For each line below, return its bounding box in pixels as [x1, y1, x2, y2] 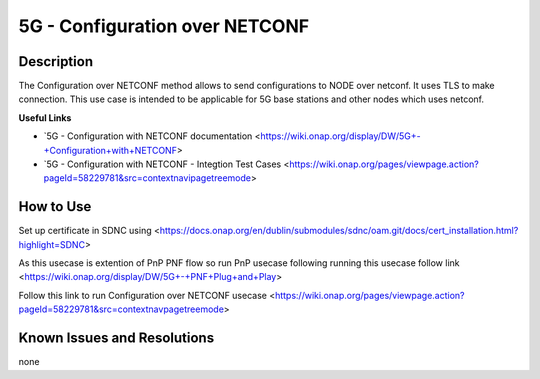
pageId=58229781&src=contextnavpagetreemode [18, 303, 225, 315]
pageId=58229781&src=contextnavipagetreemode [43, 172, 252, 184]
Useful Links [18, 111, 72, 124]
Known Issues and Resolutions [18, 330, 215, 347]
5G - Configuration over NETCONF [18, 15, 310, 37]
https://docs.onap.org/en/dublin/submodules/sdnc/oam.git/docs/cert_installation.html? [159, 225, 519, 237]
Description [18, 53, 94, 70]
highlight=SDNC [18, 238, 85, 250]
